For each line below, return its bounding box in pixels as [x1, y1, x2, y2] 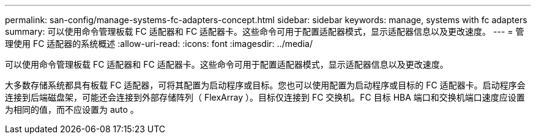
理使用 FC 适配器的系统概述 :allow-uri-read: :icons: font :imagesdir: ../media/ [5, 38, 313, 49]
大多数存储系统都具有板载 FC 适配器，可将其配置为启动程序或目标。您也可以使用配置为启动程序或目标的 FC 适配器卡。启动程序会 [5, 80, 526, 90]
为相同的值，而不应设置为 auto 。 [5, 104, 139, 115]
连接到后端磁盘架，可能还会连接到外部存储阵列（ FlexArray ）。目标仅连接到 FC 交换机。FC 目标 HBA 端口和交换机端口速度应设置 [5, 92, 525, 102]
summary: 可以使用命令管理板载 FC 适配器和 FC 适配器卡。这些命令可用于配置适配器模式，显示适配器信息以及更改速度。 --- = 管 [5, 26, 524, 37]
